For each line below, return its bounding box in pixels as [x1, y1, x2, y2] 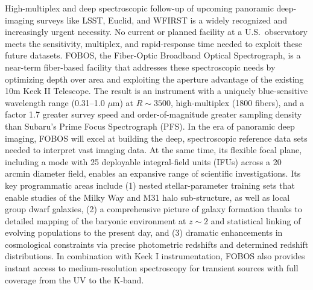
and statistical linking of [210, 214, 301, 227]
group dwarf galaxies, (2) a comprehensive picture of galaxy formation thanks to [5, 203, 302, 215]
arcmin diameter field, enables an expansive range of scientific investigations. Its [5, 167, 301, 180]
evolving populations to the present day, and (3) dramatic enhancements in [5, 226, 283, 239]
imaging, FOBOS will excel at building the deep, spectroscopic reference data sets [5, 131, 308, 144]
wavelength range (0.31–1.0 [5, 96, 105, 109]
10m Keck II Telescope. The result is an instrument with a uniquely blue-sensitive [5, 84, 308, 97]
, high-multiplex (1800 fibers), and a [170, 96, 305, 109]
